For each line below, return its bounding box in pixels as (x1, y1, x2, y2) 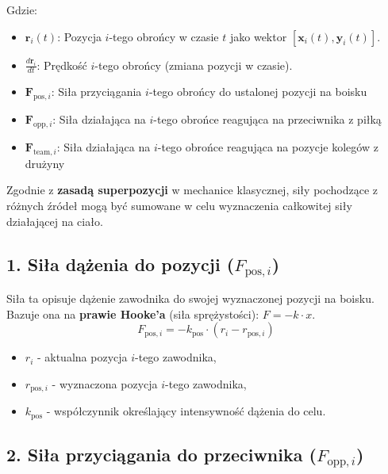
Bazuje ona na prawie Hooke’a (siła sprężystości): (6, 305, 259, 322)
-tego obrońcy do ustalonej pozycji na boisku (148, 83, 367, 100)
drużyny (25, 155, 65, 171)
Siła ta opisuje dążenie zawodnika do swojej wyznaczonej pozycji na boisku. (6, 290, 375, 307)
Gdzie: (6, 2, 37, 17)
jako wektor (229, 28, 287, 44)
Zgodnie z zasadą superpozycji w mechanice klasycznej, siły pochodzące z (6, 182, 378, 198)
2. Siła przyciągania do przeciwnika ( (6, 442, 317, 467)
